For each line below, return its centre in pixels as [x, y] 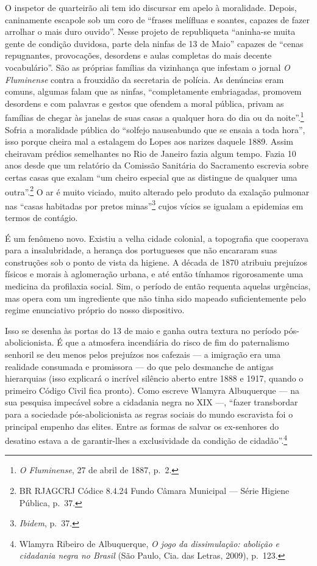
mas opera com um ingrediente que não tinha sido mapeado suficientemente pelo [155, 298]
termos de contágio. [41, 218]
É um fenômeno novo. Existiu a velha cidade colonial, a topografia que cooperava [157, 238]
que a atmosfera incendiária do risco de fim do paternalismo [177, 342]
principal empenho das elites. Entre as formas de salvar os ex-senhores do [142, 426]
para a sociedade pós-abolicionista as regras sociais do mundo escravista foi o [149, 414]
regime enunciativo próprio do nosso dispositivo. [95, 310]
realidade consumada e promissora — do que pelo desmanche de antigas [139, 366]
